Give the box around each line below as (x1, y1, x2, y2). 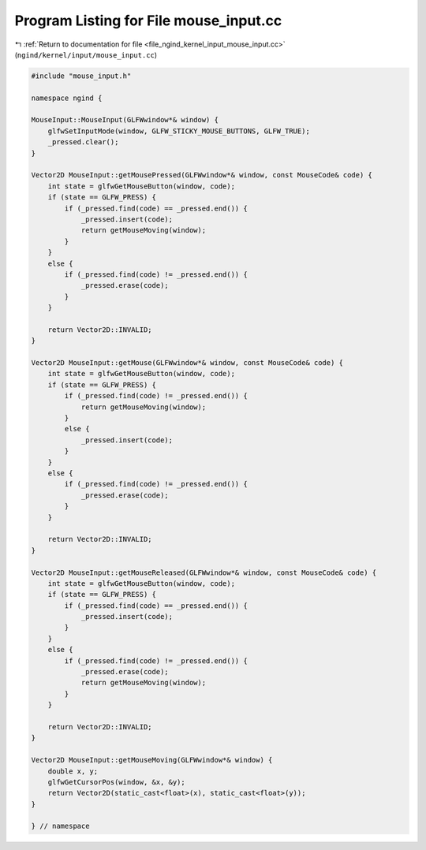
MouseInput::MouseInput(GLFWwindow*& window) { (31, 115, 219, 125)
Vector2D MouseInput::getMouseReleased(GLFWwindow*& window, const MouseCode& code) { (31, 568, 377, 577)
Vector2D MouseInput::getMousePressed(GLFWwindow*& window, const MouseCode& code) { (31, 170, 372, 180)
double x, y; (47, 766, 99, 776)
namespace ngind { (31, 93, 103, 103)
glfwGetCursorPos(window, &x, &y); (47, 777, 185, 786)
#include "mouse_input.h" (31, 71, 132, 80)
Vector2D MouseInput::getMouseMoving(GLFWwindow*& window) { (31, 755, 273, 765)
